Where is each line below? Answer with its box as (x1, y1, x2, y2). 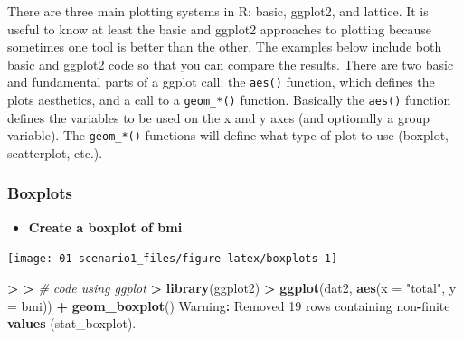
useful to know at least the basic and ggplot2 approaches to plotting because (7, 19, 432, 38)
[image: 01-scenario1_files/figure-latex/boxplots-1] (7, 252, 338, 266)
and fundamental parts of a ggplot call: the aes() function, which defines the (7, 72, 435, 91)
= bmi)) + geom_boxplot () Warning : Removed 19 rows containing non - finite (7, 296, 450, 315)
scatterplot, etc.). (7, 143, 103, 162)
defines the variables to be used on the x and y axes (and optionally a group (7, 108, 430, 127)
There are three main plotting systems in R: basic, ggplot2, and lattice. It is (7, 2, 429, 20)
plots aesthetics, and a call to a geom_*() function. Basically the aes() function (7, 90, 451, 109)
